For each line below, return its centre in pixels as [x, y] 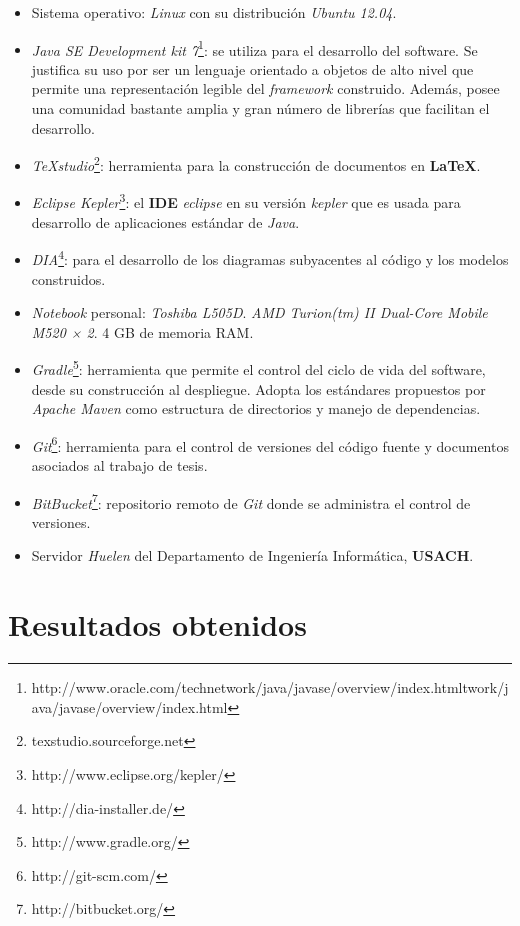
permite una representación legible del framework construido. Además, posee [265, 88]
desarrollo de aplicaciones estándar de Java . [165, 221]
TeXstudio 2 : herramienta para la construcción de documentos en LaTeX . [256, 163]
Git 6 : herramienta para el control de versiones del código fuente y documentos [270, 444]
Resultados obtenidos [157, 624]
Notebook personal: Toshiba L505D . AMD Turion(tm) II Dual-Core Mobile [259, 312]
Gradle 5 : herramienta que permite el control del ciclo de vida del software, [258, 367]
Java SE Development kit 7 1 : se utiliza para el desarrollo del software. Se [254, 48]
